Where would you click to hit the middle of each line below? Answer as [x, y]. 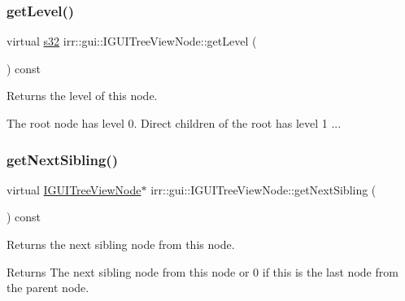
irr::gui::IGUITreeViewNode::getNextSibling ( [263, 189]
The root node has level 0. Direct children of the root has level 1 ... [174, 123]
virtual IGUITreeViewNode [74, 189]
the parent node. [48, 288]
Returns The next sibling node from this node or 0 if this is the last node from [202, 271]
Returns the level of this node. [82, 96]
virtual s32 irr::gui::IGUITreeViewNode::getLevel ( [132, 41]
